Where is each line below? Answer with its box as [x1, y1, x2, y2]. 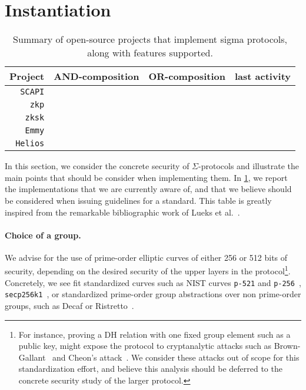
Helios [15, 139, 45, 149]
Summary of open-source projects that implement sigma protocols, [13, 32, 287, 46]
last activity [234, 69, 291, 83]
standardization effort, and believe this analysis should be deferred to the [18, 362, 282, 375]
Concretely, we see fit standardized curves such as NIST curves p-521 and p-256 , [5, 276, 301, 288]
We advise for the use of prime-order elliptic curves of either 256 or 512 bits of [5, 251, 288, 263]
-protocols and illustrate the [198, 160, 299, 172]
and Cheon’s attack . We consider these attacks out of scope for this [52, 351, 300, 363]
